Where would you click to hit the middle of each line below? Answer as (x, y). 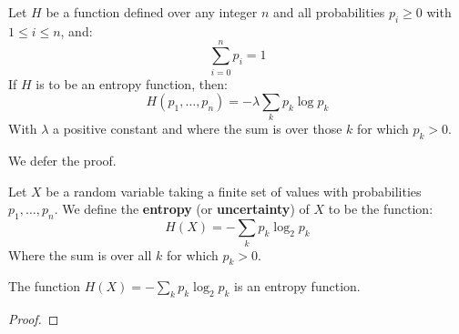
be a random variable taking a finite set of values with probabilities (234, 191)
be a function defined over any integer (152, 12)
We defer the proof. (62, 161)
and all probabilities (329, 12)
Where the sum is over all (80, 254)
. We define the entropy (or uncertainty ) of (182, 209)
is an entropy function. (297, 286)
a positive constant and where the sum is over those (198, 129)
